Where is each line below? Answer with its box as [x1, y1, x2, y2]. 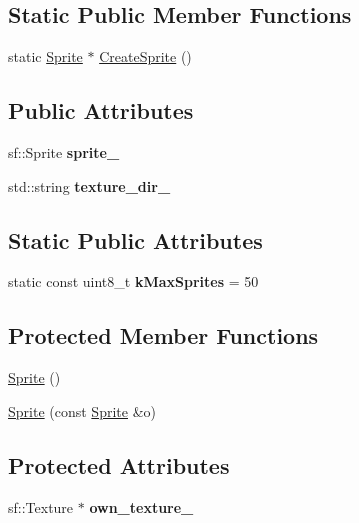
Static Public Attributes [8, 224, 263, 255]
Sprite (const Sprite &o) [8, 400, 156, 421]
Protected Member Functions [8, 320, 319, 351]
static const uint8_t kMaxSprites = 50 [8, 271, 259, 292]
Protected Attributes [8, 449, 230, 480]
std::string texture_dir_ [8, 175, 171, 196]
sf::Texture [8, 496, 74, 517]
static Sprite [8, 46, 83, 67]
